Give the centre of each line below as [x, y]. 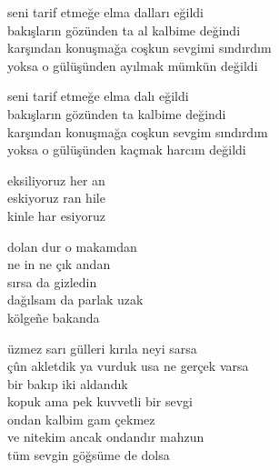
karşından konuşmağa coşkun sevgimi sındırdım [139, 48]
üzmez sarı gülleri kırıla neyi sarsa [102, 348]
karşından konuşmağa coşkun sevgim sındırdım [138, 131]
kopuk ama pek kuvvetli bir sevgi [100, 401]
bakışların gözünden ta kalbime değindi [117, 113]
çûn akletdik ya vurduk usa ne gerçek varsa [128, 366]
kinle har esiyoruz [56, 215]
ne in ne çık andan [59, 264]
